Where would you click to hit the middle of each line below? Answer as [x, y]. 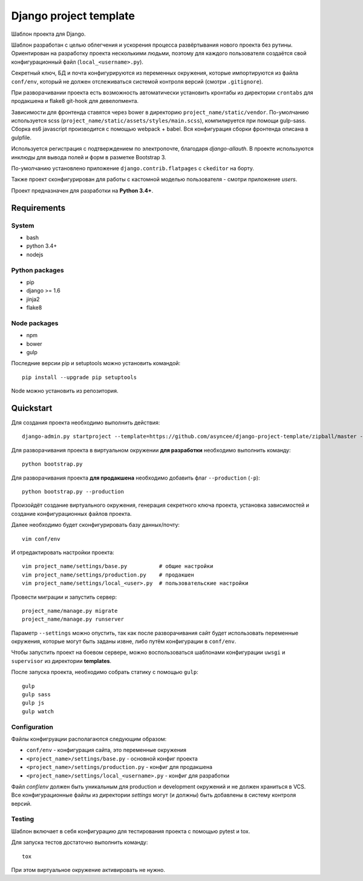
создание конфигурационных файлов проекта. [71, 513]
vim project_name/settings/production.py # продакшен [108, 575]
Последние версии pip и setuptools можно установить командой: [96, 363]
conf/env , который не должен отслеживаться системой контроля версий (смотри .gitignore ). [137, 81]
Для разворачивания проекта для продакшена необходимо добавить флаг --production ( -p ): [136, 478]
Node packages [35, 323]
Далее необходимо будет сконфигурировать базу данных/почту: [95, 525]
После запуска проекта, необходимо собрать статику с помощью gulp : [105, 672]
